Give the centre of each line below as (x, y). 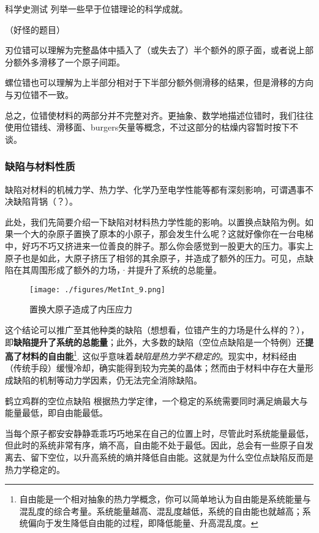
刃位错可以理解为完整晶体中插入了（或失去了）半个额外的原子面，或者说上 (155, 50)
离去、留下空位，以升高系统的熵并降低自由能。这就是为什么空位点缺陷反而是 (159, 457)
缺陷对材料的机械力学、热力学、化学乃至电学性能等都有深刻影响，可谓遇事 (155, 189)
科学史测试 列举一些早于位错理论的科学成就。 (96, 9)
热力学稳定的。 (35, 469)
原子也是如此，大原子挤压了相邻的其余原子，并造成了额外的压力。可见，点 (155, 258)
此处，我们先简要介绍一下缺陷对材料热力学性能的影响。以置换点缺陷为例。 (155, 221)
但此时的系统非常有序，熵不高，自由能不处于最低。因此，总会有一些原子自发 (159, 445)
